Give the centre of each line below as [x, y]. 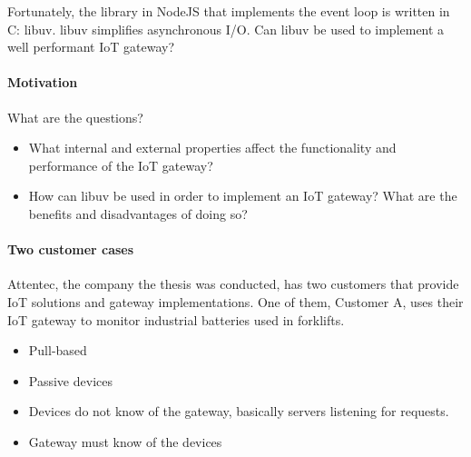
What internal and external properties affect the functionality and [212, 148]
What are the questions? [75, 117]
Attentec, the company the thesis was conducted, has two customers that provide [233, 284]
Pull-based [58, 350]
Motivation [43, 82]
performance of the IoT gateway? [121, 165]
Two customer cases [71, 249]
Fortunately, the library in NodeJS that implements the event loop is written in [229, 11]
